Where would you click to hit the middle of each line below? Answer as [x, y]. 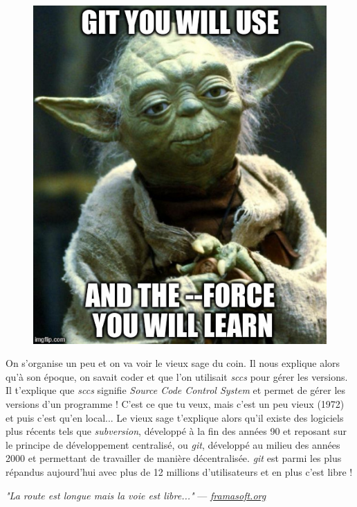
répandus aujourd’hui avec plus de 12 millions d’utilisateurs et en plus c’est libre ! [179, 471]
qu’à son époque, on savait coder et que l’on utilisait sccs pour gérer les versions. [177, 376]
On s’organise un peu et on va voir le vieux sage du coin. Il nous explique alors [173, 363]
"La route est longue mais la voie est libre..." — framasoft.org [136, 495]
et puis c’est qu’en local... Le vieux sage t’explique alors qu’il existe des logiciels [175, 417]
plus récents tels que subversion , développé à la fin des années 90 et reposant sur [176, 431]
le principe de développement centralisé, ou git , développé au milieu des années [173, 444]
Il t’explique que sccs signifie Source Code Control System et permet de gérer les [176, 390]
